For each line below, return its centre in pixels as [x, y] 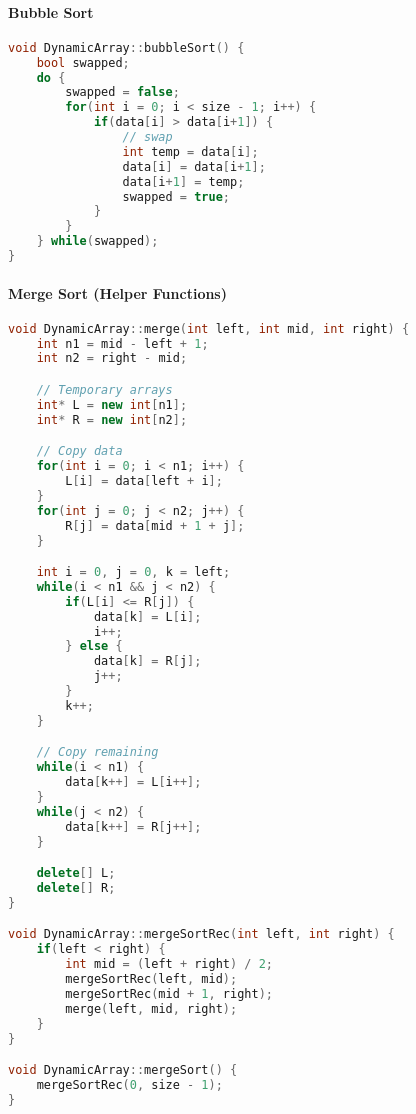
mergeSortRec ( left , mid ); [151, 979]
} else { [94, 646]
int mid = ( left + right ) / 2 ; [169, 964]
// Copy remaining [97, 752]
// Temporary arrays [104, 390]
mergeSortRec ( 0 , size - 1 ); [129, 1084]
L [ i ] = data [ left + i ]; [144, 481]
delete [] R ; [76, 888]
